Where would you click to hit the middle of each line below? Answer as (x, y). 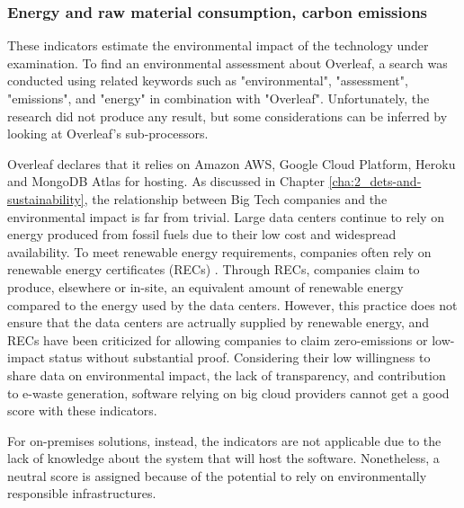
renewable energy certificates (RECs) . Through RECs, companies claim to (214, 269)
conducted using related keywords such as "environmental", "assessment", (208, 80)
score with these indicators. (82, 410)
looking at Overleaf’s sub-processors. (108, 134)
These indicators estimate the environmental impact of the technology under (218, 45)
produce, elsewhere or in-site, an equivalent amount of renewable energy (205, 286)
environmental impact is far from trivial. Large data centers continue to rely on (226, 216)
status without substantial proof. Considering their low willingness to (240, 357)
